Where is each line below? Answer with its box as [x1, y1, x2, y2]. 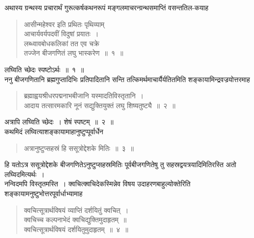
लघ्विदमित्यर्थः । [4, 169, 45, 179]
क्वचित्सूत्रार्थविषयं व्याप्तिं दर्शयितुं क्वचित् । [24, 205, 128, 215]
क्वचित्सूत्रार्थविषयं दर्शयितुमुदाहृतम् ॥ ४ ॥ [24, 224, 128, 234]
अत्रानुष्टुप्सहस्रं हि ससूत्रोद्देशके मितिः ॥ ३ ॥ [24, 143, 134, 153]
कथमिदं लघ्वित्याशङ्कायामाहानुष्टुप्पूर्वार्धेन [4, 126, 103, 136]
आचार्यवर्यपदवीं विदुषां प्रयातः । [24, 29, 99, 39]
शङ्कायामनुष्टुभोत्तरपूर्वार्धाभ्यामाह [4, 188, 83, 198]
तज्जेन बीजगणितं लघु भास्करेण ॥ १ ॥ [24, 48, 124, 58]
